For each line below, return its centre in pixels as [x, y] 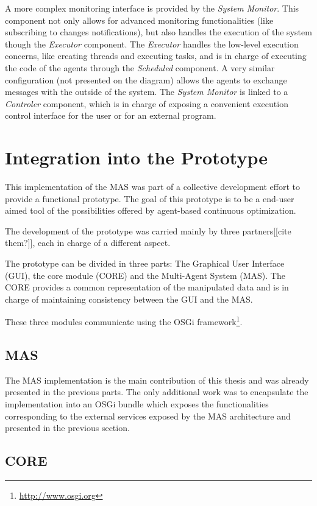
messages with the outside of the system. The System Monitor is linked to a [147, 92]
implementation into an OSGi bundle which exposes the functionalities [137, 404]
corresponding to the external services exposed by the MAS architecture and [148, 416]
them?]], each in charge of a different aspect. [88, 243]
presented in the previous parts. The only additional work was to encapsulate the [157, 392]
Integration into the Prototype [136, 157]
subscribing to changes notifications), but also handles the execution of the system [158, 32]
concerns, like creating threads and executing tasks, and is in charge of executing [156, 56]
